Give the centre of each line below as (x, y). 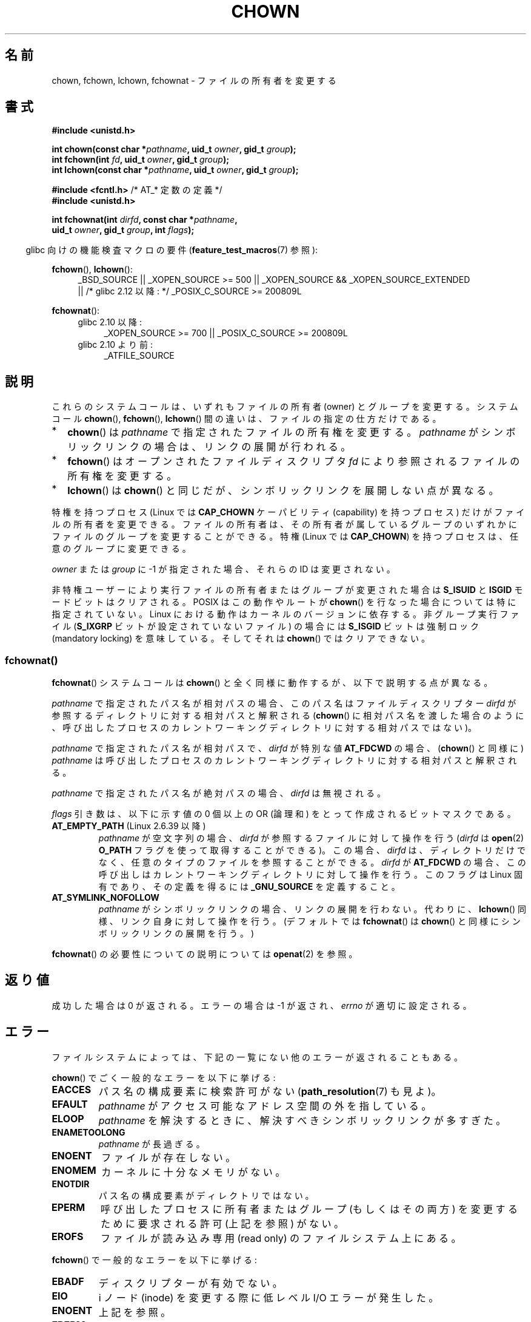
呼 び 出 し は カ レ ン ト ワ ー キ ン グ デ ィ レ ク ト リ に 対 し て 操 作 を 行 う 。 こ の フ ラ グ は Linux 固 (310, 875)
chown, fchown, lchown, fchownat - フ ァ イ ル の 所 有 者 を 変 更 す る (194, 80)
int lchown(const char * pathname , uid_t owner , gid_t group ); (175, 170)
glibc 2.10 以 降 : (110, 322)
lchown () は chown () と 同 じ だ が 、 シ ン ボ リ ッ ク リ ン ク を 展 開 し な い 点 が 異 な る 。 (283, 491)
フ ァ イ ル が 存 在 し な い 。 (169, 1157)
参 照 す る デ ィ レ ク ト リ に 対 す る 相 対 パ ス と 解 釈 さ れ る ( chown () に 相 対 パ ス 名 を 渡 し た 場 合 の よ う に (288, 716)
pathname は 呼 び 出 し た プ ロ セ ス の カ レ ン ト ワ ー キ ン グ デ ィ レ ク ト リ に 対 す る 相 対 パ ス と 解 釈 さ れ (284, 761)
